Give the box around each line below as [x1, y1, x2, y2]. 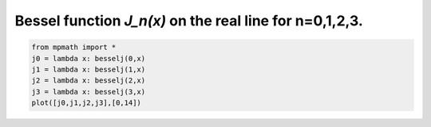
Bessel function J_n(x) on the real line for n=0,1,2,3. [14, 12, 363, 29]
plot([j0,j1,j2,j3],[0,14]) [31, 98, 141, 107]
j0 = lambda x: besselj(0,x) [31, 54, 146, 63]
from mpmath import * [31, 43, 117, 52]
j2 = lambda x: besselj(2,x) [31, 76, 146, 85]
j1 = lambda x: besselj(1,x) [31, 64, 146, 74]
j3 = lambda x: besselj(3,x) [31, 87, 146, 96]
